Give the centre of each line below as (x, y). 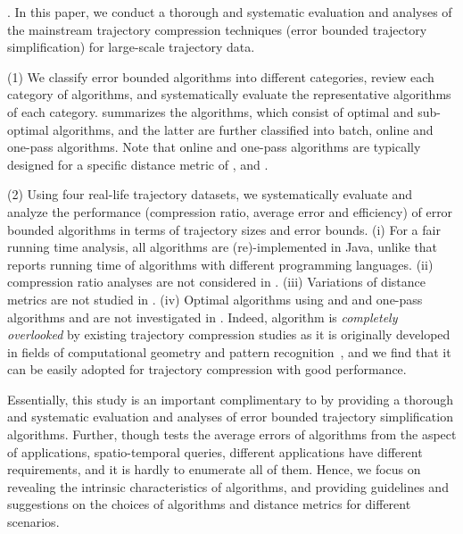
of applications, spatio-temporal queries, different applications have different (215, 451)
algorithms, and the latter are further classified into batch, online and (243, 129)
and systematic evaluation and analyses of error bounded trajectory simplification (230, 417)
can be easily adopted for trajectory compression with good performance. (207, 369)
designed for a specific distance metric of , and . (138, 164)
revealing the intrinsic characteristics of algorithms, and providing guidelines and (228, 486)
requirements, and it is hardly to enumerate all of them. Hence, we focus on (214, 469)
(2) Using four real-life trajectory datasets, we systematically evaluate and (210, 194)
